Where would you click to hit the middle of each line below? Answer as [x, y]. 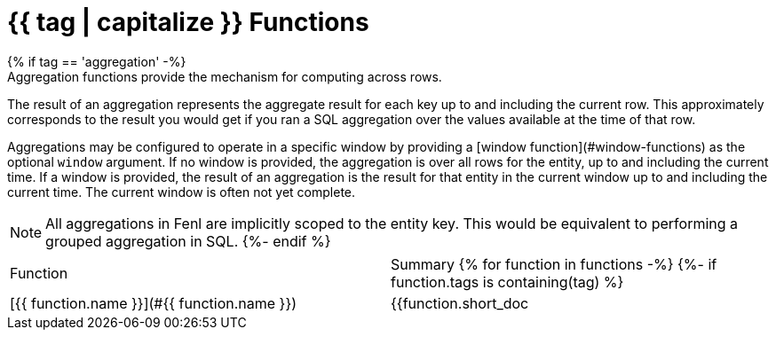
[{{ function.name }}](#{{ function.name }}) [154, 303]
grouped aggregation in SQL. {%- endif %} [188, 241]
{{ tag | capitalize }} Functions [188, 22]
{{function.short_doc [460, 303]
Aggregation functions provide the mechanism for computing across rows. [225, 76]
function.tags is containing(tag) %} [507, 282]
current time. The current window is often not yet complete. [182, 192]
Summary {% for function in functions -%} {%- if [554, 264]
